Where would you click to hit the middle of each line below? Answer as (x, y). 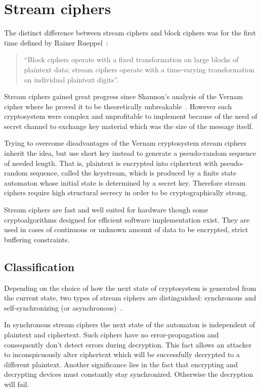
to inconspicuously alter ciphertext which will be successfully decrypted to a (122, 354)
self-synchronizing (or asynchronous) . (63, 307)
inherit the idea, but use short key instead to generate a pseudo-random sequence (130, 153)
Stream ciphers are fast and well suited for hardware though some (106, 210)
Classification (39, 266)
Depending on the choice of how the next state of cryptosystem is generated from (130, 288)
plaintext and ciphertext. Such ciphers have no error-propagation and (112, 334)
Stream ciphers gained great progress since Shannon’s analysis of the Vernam (124, 96)
